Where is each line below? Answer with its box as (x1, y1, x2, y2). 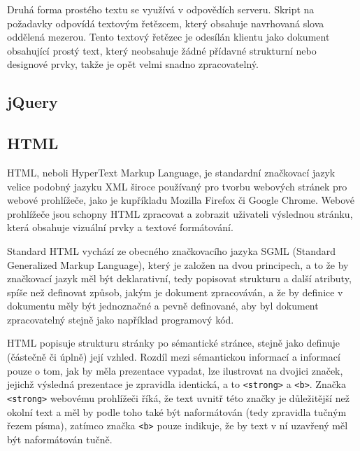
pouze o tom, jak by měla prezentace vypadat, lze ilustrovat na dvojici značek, (7, 363, 343, 377)
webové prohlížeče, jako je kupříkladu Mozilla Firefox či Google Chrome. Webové (7, 193, 355, 207)
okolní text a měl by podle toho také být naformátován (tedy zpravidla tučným (7, 404, 347, 419)
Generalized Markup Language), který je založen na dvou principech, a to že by (7, 257, 349, 272)
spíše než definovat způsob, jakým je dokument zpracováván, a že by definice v (7, 284, 343, 299)
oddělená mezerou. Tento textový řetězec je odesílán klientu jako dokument (7, 29, 330, 44)
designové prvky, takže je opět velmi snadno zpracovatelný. (7, 57, 259, 71)
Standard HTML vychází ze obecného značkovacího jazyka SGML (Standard (7, 243, 336, 258)
